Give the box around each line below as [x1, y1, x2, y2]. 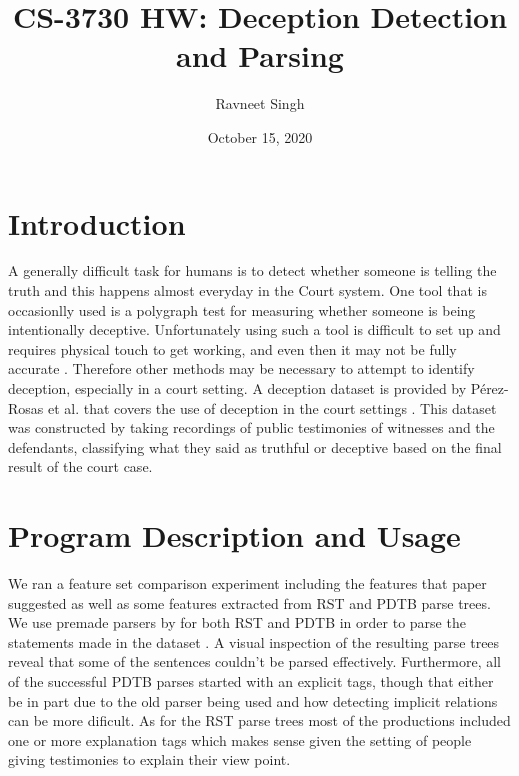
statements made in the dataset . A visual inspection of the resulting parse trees [8, 631, 500, 652]
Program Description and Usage [8, 515, 461, 556]
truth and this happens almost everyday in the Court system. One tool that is [8, 280, 487, 301]
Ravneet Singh [215, 93, 305, 114]
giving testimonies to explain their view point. [8, 749, 291, 770]
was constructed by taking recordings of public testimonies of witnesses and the [8, 417, 495, 438]
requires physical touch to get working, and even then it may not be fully [8, 338, 457, 359]
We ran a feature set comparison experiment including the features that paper [8, 573, 487, 594]
